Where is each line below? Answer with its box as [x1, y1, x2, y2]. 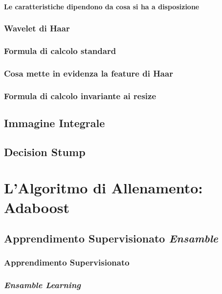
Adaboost [4, 197, 70, 217]
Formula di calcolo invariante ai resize [4, 89, 156, 102]
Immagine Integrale [4, 115, 105, 130]
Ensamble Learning [4, 279, 81, 291]
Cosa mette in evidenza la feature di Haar [4, 67, 173, 79]
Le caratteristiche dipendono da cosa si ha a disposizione [4, 1, 200, 11]
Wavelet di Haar [4, 22, 70, 34]
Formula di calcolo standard [4, 44, 116, 56]
